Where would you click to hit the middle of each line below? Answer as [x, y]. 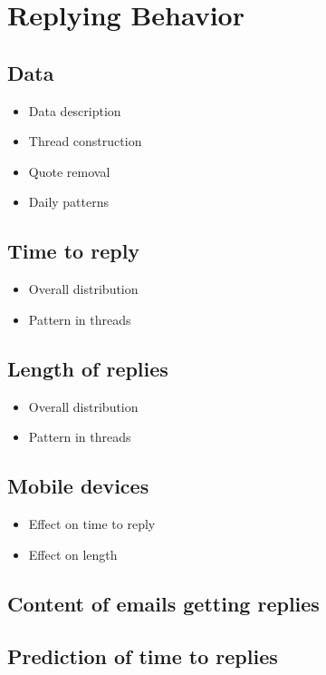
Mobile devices [78, 486]
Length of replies [88, 368]
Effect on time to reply [92, 523]
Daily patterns [69, 202]
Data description [75, 110]
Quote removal [69, 171]
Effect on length [73, 554]
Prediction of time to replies [143, 656]
